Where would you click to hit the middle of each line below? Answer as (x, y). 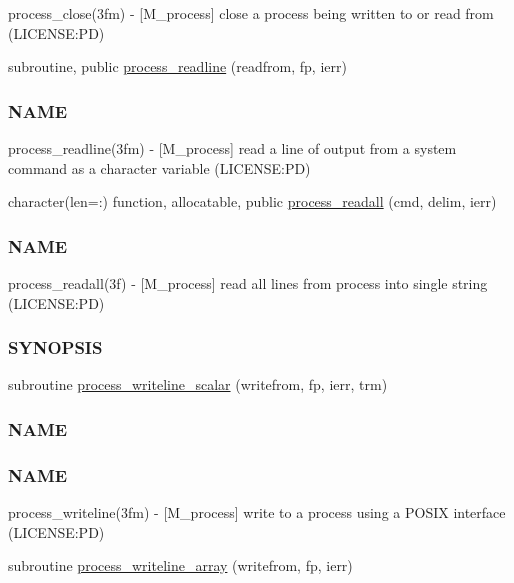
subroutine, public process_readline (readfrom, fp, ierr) (177, 66)
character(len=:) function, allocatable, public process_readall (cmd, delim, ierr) (252, 201)
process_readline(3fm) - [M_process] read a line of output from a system (232, 148)
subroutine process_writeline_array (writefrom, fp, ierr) (180, 565)
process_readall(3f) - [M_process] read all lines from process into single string (248, 283)
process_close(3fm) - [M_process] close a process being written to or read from (251, 13)
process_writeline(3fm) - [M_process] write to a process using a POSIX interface (257, 512)
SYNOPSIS (55, 347)
